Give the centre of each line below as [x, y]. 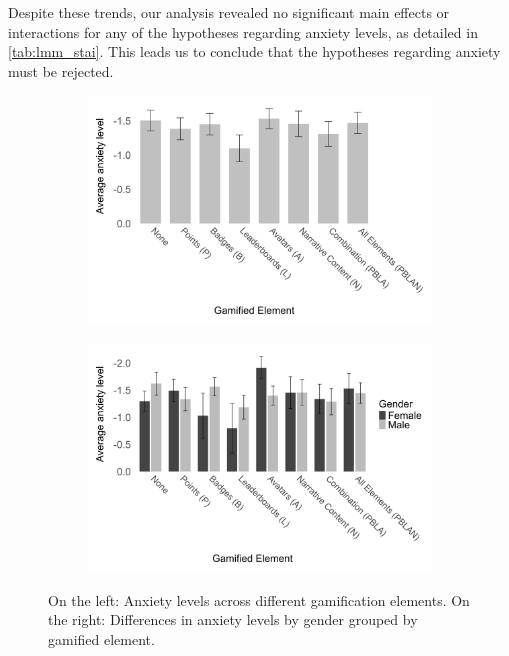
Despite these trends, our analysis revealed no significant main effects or [229, 12]
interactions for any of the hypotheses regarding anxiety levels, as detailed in [243, 31]
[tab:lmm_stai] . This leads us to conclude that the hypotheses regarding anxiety [254, 51]
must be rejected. [61, 70]
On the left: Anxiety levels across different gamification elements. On [259, 599]
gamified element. [101, 638]
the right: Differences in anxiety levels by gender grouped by [233, 619]
